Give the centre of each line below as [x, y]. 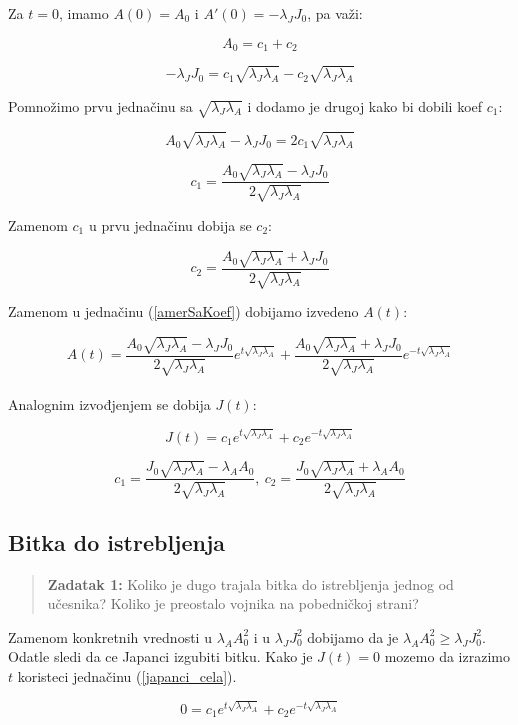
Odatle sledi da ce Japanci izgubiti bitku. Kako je [160, 656]
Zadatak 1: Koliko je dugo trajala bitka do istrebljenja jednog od [250, 583]
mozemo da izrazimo [447, 656]
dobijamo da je [353, 636]
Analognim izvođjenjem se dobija [109, 403]
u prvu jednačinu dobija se [170, 224]
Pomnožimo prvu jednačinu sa [100, 105]
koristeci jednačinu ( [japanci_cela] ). [127, 676]
